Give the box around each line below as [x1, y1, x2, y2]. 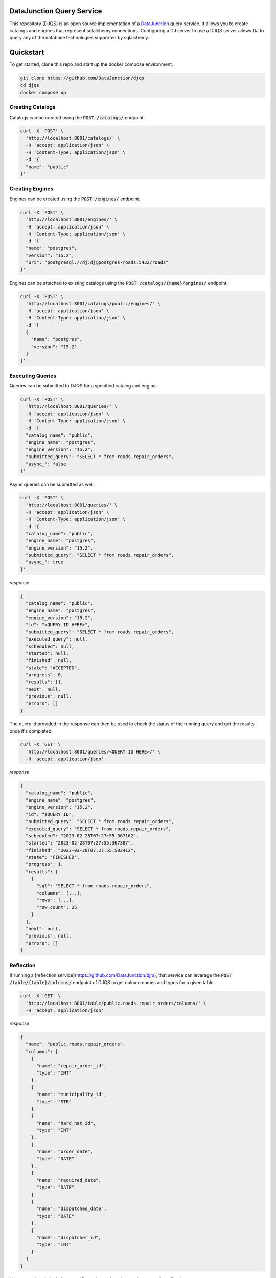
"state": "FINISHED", [26, 854, 80, 860]
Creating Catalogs [9, 104, 56, 111]
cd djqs [20, 82, 39, 88]
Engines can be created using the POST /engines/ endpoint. [9, 196, 141, 202]
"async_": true [26, 559, 64, 565]
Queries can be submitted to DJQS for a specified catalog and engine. [9, 383, 157, 389]
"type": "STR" [36, 1099, 72, 1104]
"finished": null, [26, 657, 72, 664]
